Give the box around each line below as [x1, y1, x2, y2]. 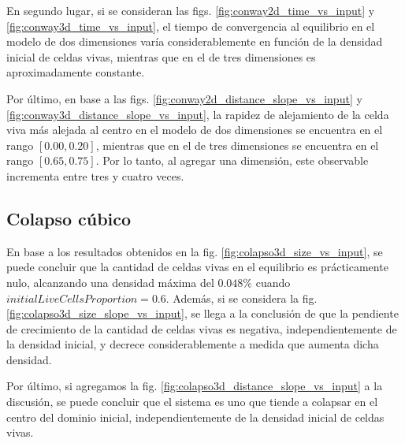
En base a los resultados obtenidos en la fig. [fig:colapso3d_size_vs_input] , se [6, 243, 383, 259]
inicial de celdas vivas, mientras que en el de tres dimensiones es [6, 48, 316, 65]
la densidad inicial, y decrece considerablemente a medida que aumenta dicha [6, 336, 379, 352]
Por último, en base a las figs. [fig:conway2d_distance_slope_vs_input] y [6, 90, 362, 106]
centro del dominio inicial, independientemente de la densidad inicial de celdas [6, 408, 385, 425]
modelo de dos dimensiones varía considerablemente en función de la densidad [6, 33, 383, 50]
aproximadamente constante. [6, 64, 145, 80]
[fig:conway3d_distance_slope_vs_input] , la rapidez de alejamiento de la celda [6, 106, 389, 122]
